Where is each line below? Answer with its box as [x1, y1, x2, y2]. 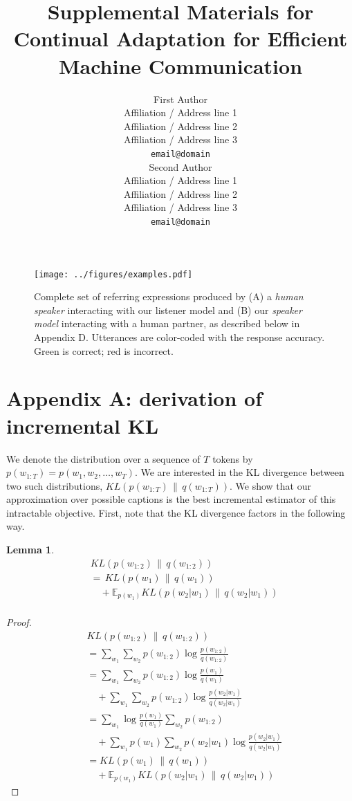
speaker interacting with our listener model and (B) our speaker [34, 302, 302, 317]
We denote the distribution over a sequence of [6, 451, 201, 466]
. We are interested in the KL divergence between [134, 465, 344, 479]
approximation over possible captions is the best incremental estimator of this [6, 492, 336, 506]
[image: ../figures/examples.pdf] [34, 269, 193, 279]
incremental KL [6, 411, 159, 439]
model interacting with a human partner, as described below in [34, 316, 300, 331]
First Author [154, 91, 207, 106]
